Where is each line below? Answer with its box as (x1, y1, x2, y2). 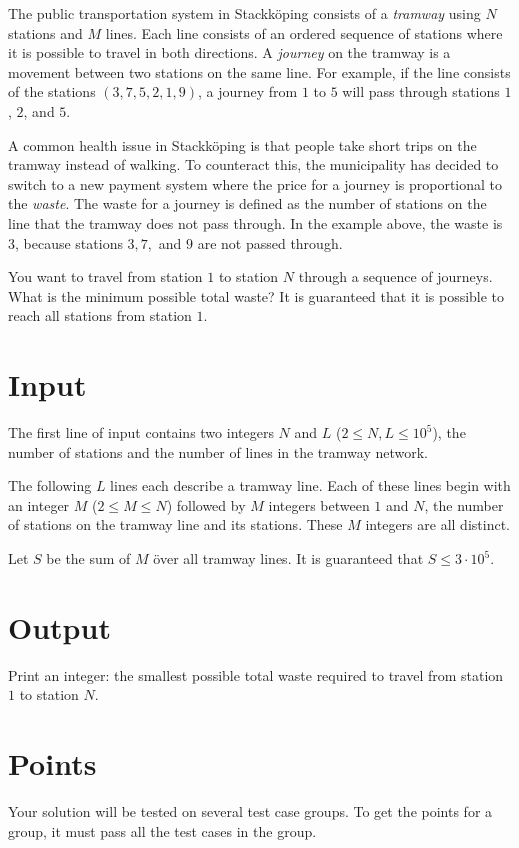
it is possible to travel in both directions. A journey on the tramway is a (8, 42, 451, 63)
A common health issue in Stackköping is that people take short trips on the (8, 134, 477, 155)
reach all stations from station (8, 305, 192, 326)
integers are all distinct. (365, 514, 510, 535)
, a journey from (197, 81, 298, 102)
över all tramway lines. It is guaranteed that (153, 548, 424, 568)
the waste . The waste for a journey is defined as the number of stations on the (8, 193, 487, 214)
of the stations (8, 81, 96, 102)
